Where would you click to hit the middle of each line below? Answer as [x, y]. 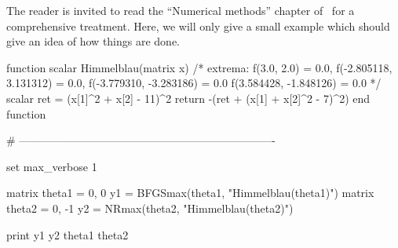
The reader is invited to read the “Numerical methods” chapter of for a [181, 10]
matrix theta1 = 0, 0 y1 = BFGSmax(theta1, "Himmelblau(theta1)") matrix [190, 193]
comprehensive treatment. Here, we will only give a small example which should [198, 26]
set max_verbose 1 [52, 166]
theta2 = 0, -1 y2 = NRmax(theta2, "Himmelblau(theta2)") [150, 208]
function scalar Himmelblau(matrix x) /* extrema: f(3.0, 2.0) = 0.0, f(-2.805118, [199, 67]
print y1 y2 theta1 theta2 [68, 234]
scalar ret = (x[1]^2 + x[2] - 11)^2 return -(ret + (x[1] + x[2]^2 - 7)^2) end [188, 98]
